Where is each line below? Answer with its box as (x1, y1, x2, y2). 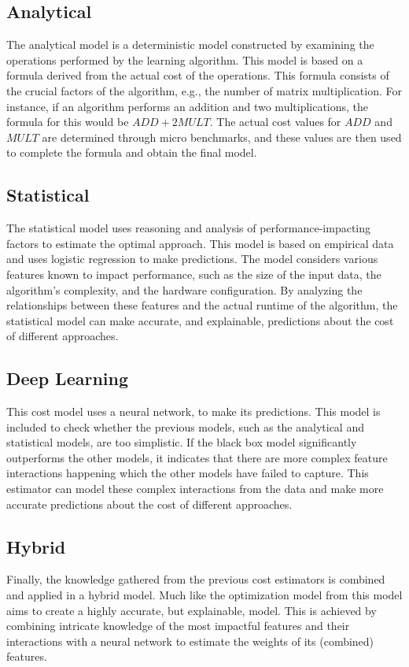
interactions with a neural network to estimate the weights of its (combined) (6, 632, 374, 649)
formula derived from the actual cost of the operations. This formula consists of (6, 67, 389, 83)
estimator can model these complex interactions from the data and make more (6, 480, 384, 497)
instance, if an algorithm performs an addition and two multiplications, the (6, 98, 369, 114)
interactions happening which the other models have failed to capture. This (6, 465, 369, 481)
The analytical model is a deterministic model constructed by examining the (6, 36, 374, 53)
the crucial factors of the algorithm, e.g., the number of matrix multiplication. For (6, 82, 402, 98)
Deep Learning (6, 366, 129, 391)
